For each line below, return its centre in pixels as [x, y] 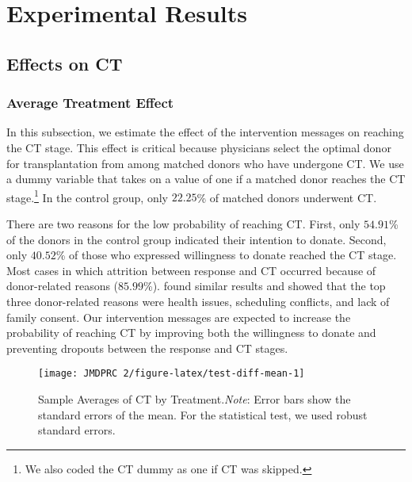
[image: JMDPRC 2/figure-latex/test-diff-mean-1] [172, 374]
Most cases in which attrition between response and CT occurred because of [191, 270]
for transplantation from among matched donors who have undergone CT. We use [205, 163]
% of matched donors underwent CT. [287, 197]
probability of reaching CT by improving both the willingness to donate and [191, 333]
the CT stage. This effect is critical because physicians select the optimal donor [199, 147]
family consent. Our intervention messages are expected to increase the [179, 317]
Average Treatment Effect [90, 103]
